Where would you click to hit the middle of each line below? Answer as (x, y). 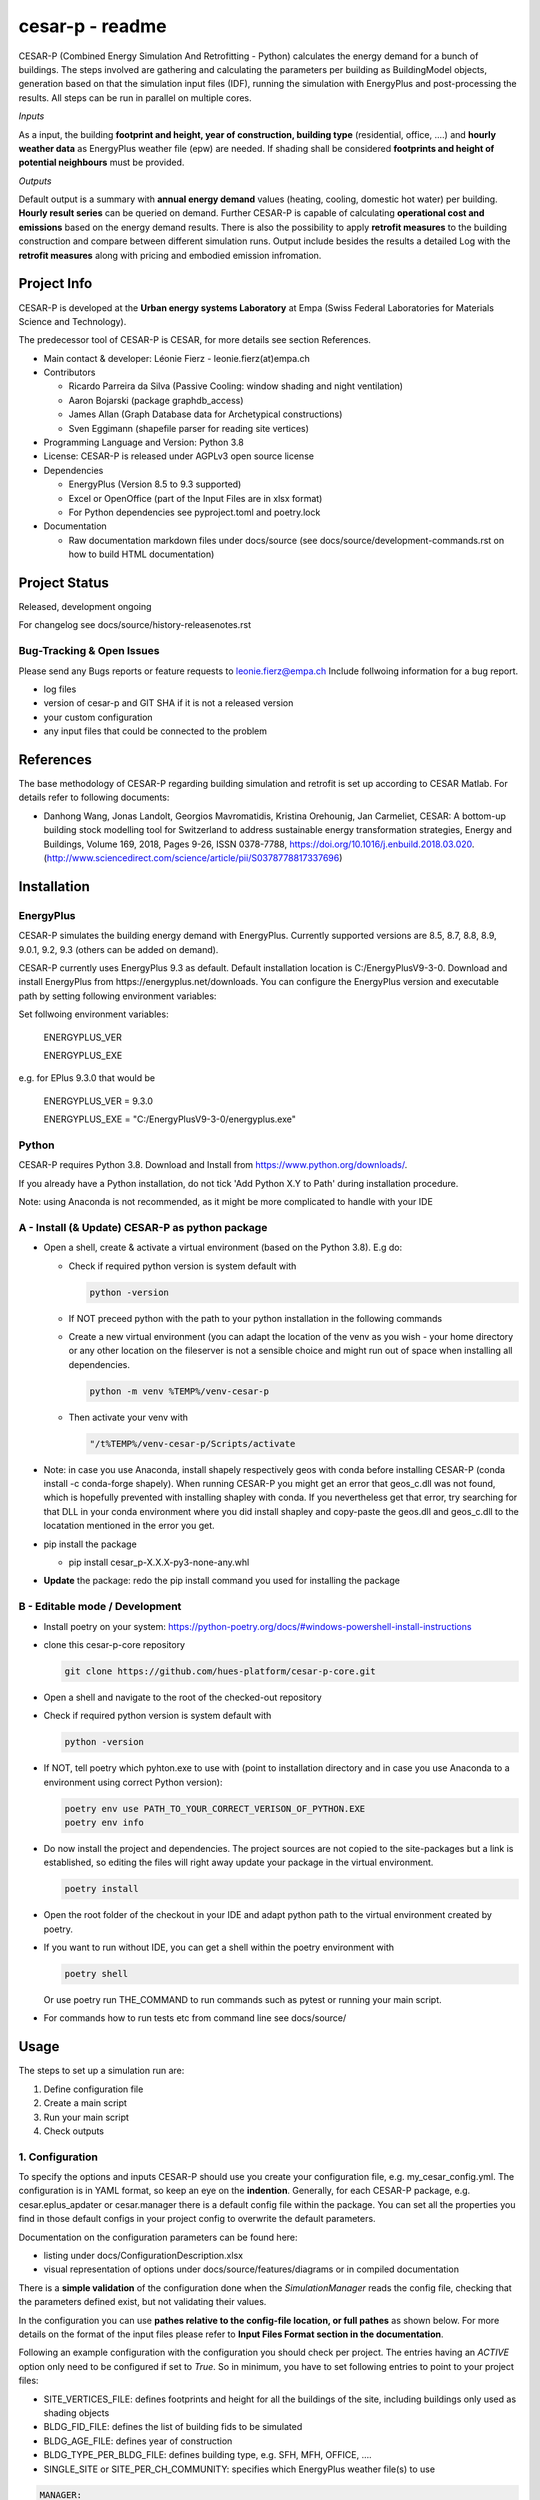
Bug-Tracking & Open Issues (89, 651)
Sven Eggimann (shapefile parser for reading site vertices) (189, 428)
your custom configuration (98, 717)
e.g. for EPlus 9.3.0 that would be (86, 1078)
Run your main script (86, 2117)
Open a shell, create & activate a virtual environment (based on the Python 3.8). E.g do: (223, 1247)
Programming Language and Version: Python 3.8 (143, 442)
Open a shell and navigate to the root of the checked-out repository (182, 1697)
